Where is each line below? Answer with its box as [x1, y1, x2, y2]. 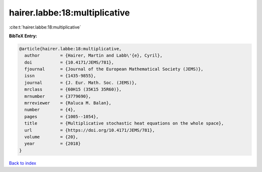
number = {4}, [24, 107, 76, 112]
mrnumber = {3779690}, [24, 94, 91, 99]
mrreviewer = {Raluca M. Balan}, [24, 100, 112, 106]
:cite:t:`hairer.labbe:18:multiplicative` [9, 24, 82, 30]
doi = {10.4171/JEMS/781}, [24, 60, 114, 65]
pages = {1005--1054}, [24, 114, 99, 119]
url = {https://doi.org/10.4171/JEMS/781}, [24, 127, 155, 133]
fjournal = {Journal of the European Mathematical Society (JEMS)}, [24, 66, 204, 72]
